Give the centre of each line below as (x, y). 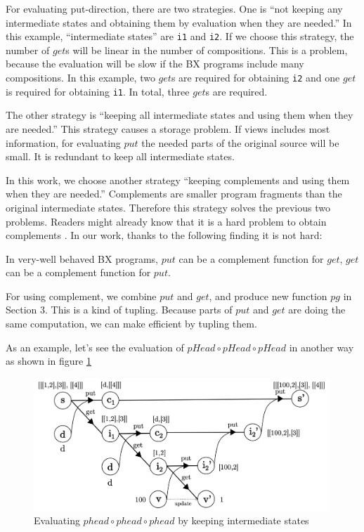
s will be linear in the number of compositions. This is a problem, (207, 50)
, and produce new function (268, 296)
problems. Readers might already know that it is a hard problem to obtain (166, 221)
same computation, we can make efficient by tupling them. (131, 324)
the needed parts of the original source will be (240, 142)
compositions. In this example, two (80, 78)
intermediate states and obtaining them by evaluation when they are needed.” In (179, 22)
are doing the (317, 310)
